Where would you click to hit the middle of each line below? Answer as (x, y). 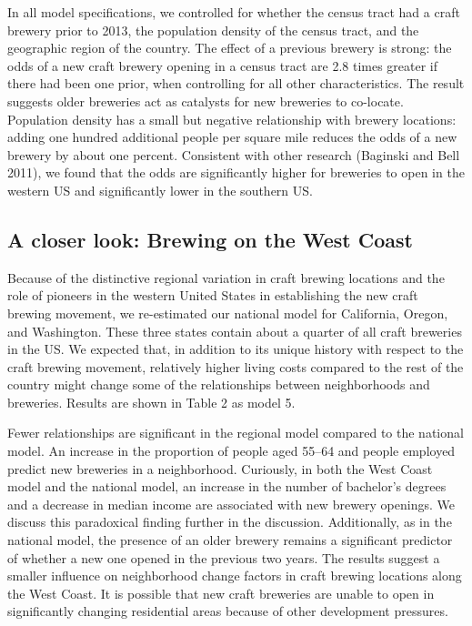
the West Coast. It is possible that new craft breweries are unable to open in (221, 593)
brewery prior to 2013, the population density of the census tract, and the (213, 30)
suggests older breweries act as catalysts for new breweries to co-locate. (206, 101)
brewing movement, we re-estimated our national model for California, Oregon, (228, 313)
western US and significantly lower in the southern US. (160, 190)
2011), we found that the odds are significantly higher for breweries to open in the (236, 172)
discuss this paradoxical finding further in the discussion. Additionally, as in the (230, 522)
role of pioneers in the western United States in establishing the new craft (213, 295)
